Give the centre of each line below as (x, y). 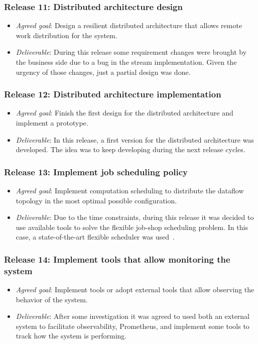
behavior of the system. (52, 299)
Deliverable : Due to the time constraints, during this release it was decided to (135, 217)
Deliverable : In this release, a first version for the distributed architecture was (135, 139)
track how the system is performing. (71, 336)
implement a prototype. (52, 123)
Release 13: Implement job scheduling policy (96, 171)
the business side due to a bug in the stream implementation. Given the (126, 62)
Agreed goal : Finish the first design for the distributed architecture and (124, 113)
